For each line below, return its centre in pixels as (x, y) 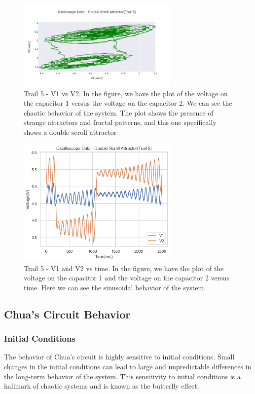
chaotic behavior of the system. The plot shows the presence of (119, 112)
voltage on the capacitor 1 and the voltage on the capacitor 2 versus (127, 278)
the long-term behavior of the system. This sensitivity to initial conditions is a (122, 376)
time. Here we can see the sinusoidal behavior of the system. (115, 287)
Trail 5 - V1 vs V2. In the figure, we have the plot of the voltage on (126, 93)
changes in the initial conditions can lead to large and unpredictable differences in (128, 366)
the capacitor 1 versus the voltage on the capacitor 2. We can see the (128, 103)
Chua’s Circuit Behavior (67, 314)
